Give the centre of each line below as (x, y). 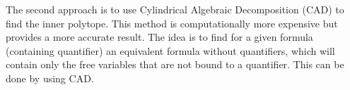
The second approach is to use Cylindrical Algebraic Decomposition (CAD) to (175, 9)
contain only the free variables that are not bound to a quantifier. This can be (175, 64)
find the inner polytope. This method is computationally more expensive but (172, 23)
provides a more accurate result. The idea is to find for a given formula (159, 37)
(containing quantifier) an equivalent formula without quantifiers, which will (170, 50)
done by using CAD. (50, 78)
